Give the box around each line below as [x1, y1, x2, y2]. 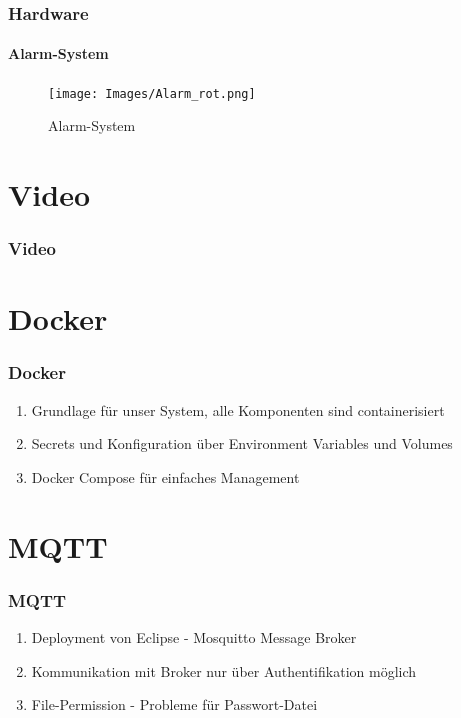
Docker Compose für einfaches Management [31, 466, 300, 487]
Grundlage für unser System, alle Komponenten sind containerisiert [31, 399, 445, 420]
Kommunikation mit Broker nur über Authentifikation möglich [31, 660, 417, 681]
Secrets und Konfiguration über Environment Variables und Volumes [31, 433, 453, 454]
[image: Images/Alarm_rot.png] [48, 86, 256, 101]
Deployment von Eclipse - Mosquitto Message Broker [31, 627, 357, 648]
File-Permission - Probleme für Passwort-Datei [31, 694, 318, 715]
